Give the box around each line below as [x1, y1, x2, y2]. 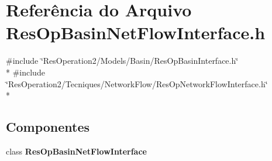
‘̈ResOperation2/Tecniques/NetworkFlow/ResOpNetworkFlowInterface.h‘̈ [6, 77, 268, 90]
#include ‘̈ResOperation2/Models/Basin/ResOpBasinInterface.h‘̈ [6, 54, 239, 67]
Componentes [6, 118, 90, 136]
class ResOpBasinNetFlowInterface [6, 145, 147, 157]
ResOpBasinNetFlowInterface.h [6, 20, 266, 44]
